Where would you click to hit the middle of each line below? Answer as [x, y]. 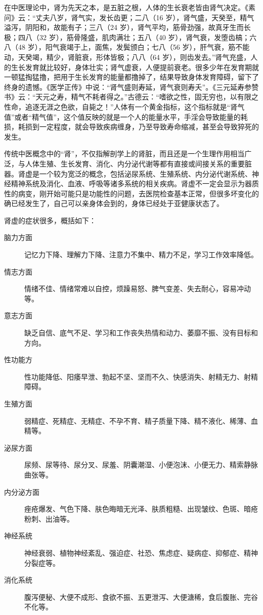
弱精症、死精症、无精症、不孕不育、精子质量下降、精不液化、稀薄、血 [141, 420]
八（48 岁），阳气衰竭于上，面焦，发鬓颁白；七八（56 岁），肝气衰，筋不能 [127, 47]
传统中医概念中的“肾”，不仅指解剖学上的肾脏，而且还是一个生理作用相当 [124, 153]
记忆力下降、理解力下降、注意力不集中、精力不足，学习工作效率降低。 [141, 254]
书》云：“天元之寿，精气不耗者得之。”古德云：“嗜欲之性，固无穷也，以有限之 [131, 97]
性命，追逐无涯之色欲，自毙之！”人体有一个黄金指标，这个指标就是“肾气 [124, 106]
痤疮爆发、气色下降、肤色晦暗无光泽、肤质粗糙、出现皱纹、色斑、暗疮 [141, 509]
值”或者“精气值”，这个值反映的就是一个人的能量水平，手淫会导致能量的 [122, 116]
